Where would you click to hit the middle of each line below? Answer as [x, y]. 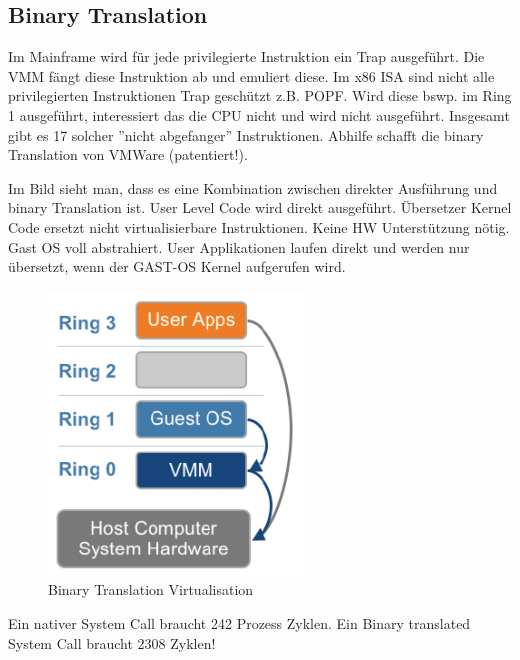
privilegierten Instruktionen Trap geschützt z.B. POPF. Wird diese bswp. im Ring [260, 95]
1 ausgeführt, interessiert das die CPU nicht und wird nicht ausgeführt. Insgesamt [259, 114]
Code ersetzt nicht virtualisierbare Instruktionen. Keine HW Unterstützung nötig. [259, 226]
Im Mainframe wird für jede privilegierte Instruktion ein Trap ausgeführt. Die [246, 56]
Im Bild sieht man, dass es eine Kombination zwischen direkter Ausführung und [253, 187]
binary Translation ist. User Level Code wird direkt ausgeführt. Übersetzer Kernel [260, 207]
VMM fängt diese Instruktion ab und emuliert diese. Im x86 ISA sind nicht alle [251, 75]
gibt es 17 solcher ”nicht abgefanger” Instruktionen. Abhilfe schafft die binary [246, 134]
